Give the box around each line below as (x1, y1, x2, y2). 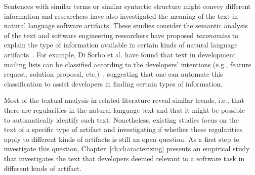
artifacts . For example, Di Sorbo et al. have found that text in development (4, 49, 236, 59)
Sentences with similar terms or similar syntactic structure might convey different (4, 1, 251, 11)
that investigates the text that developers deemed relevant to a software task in (4, 153, 245, 163)
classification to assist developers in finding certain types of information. (4, 78, 223, 88)
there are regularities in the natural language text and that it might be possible (4, 104, 245, 115)
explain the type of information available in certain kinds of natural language (4, 40, 238, 50)
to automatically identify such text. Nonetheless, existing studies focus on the (4, 114, 239, 125)
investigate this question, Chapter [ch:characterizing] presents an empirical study (4, 143, 250, 154)
